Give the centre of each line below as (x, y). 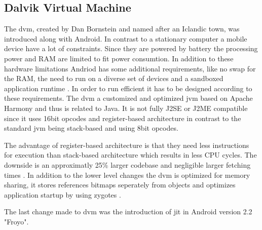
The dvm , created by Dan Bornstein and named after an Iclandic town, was (122, 29)
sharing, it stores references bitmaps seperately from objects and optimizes (120, 185)
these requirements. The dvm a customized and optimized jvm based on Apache (128, 98)
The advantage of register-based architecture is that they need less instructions (127, 145)
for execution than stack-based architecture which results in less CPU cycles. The (130, 155)
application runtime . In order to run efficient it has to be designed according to (128, 88)
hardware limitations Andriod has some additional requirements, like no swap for (130, 68)
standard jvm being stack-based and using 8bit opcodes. (91, 128)
